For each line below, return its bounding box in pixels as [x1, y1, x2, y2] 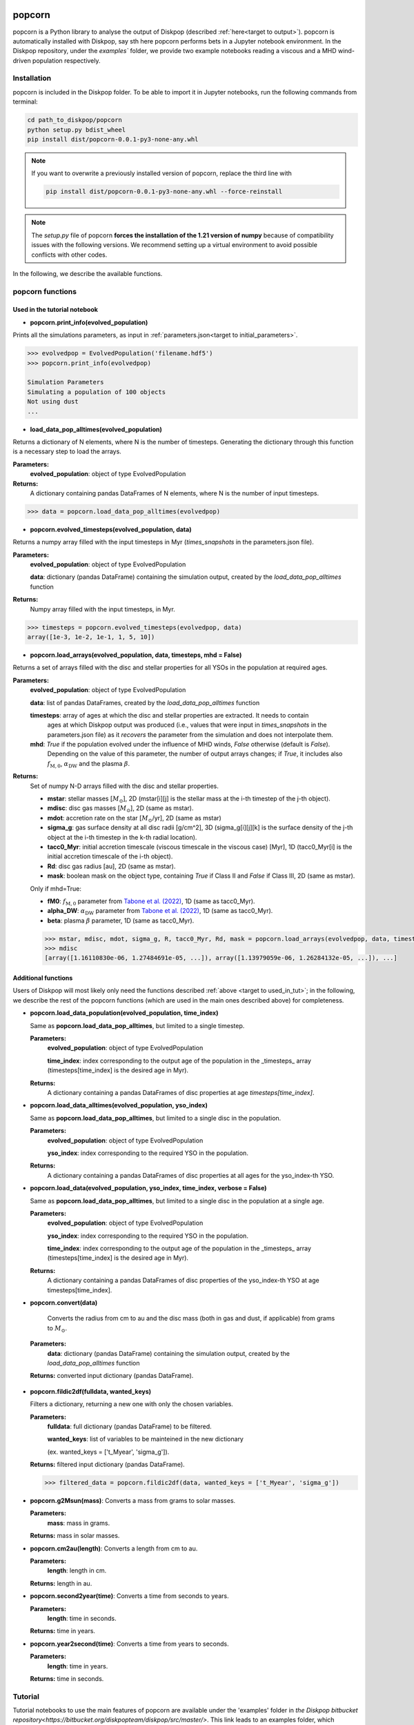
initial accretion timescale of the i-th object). [47, 852, 173, 860]
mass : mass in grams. [47, 1519, 110, 1527]
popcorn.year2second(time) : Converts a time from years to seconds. [30, 1639, 229, 1648]
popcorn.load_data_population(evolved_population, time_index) [30, 1009, 219, 1017]
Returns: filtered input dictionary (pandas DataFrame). [30, 1460, 186, 1469]
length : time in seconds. [47, 1614, 117, 1622]
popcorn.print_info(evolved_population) [30, 318, 148, 326]
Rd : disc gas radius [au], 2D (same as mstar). [47, 862, 176, 870]
